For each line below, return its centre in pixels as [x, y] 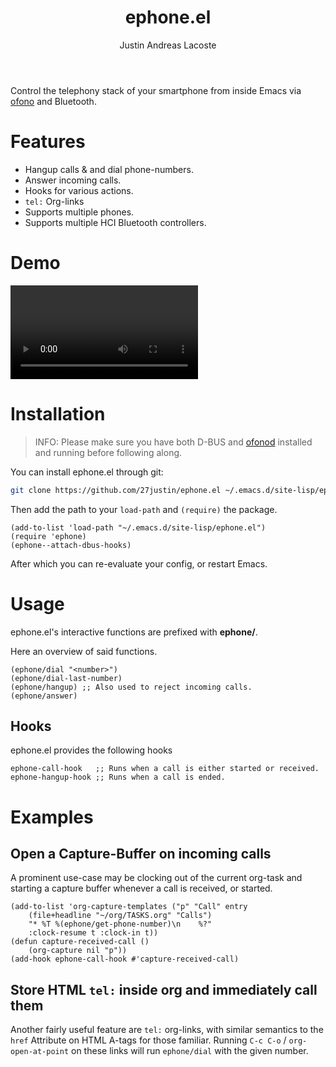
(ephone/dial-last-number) [66, 678]
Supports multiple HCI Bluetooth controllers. [115, 222]
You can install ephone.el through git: [87, 472]
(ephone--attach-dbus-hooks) [71, 545]
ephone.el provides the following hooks [91, 750]
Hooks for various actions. [79, 190]
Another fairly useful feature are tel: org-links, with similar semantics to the [167, 1030]
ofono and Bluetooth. [53, 101]
